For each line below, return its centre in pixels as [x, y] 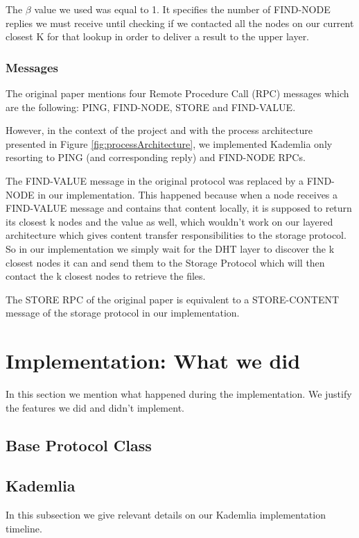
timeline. [24, 528]
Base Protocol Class [79, 445]
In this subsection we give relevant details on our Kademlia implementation [166, 515]
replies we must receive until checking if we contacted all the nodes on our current [180, 23]
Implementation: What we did [153, 361]
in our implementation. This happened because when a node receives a [188, 194]
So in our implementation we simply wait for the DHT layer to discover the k [170, 248]
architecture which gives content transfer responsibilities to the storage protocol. [176, 235]
